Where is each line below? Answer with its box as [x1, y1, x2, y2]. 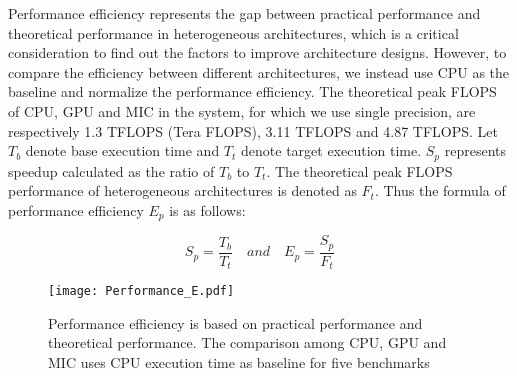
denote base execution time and [25, 140, 220, 161]
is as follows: [169, 199, 246, 220]
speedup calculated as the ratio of [8, 160, 215, 181]
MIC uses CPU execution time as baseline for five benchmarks [48, 352, 430, 373]
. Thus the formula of [374, 180, 506, 201]
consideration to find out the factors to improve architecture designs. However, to [8, 42, 507, 63]
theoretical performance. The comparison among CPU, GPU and [48, 332, 447, 353]
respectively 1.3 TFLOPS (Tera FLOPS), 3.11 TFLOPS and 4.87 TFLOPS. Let [8, 120, 498, 141]
